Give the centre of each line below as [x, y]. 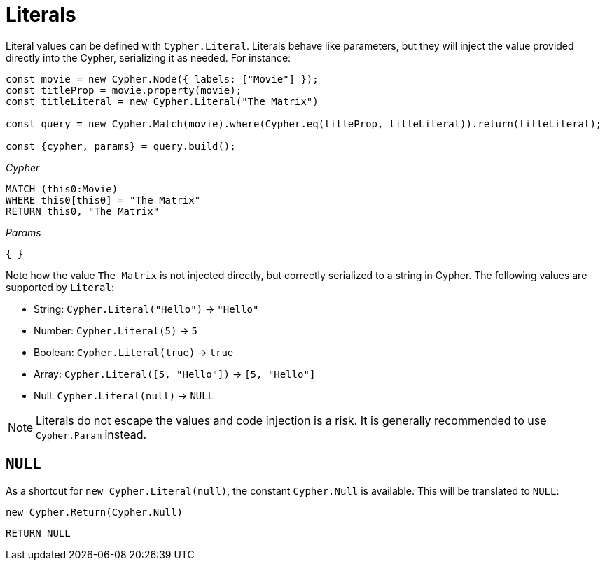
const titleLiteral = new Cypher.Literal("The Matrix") [162, 101]
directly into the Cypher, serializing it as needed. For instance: [148, 57]
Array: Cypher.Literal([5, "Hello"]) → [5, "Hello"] [175, 374]
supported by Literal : [60, 287]
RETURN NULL [38, 533]
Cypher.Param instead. [91, 434]
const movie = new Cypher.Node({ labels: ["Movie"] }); [162, 79]
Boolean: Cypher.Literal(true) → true [134, 352]
